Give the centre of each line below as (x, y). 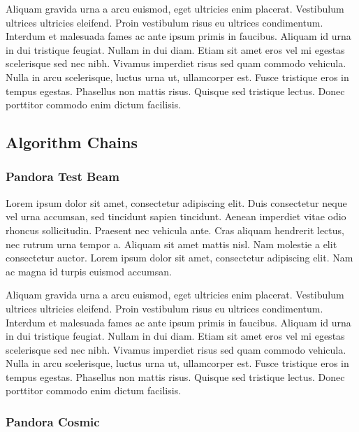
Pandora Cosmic (53, 421)
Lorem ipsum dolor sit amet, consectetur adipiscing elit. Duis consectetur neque (176, 202)
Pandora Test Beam (63, 177)
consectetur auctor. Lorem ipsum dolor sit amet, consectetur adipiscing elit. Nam (179, 258)
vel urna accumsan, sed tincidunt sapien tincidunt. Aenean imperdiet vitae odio (176, 216)
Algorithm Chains (72, 142)
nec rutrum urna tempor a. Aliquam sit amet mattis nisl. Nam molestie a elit (171, 244)
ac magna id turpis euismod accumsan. (89, 271)
